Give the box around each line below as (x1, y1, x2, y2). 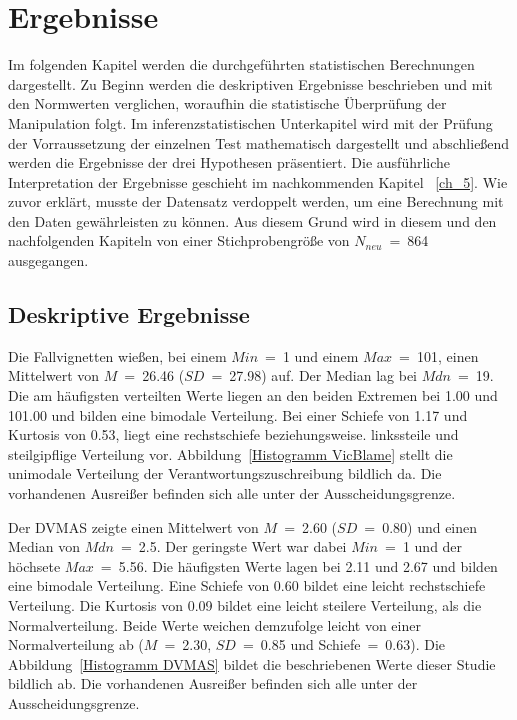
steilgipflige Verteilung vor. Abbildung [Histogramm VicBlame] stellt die (8, 443, 453, 464)
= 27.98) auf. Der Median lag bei (211, 365, 417, 386)
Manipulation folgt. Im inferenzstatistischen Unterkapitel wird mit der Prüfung (8, 112, 493, 133)
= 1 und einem (265, 345, 359, 366)
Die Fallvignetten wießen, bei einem (8, 345, 227, 366)
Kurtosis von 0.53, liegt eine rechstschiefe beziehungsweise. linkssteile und (8, 424, 459, 445)
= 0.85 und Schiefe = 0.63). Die (242, 634, 446, 655)
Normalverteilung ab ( (8, 634, 144, 655)
